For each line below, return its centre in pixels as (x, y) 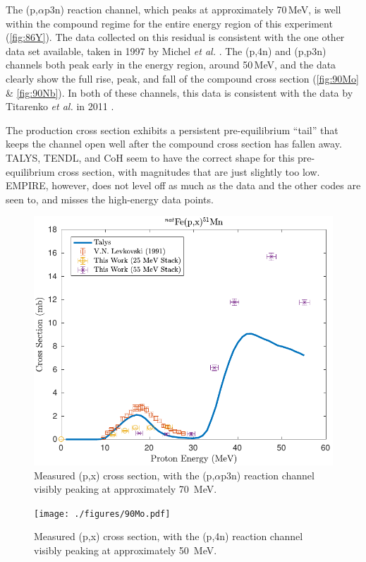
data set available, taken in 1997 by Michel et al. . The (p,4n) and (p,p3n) (166, 50)
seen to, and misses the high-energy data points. (110, 199)
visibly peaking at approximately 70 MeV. (126, 489)
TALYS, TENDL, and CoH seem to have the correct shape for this (150, 157)
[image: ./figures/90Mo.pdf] (102, 514)
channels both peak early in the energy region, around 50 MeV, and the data (171, 65)
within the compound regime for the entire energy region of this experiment (169, 23)
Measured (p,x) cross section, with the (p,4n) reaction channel (169, 536)
